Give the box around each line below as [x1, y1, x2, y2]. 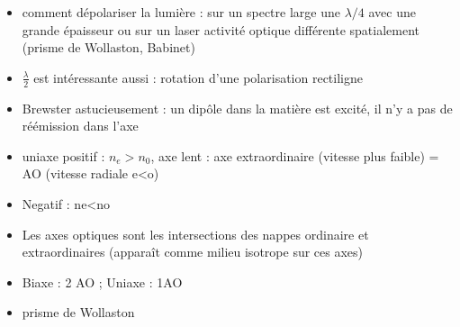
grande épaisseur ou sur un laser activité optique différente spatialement [22, 20, 419, 39]
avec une [368, 3, 416, 21]
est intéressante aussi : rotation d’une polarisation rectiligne [33, 68, 363, 86]
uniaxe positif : [22, 146, 105, 165]
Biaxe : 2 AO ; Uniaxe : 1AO [22, 272, 183, 291]
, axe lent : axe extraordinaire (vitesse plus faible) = [150, 146, 439, 165]
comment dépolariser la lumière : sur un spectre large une [22, 3, 340, 21]
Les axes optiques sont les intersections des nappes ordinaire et [22, 224, 369, 243]
